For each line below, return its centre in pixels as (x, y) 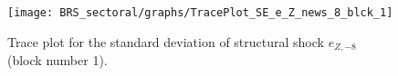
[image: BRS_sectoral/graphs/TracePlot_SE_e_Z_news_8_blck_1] (200, 13)
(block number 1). (58, 60)
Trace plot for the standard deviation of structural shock (166, 41)
